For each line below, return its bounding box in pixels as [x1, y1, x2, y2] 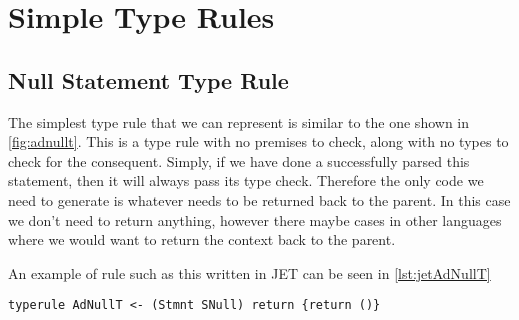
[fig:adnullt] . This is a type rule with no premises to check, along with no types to [8, 131, 509, 152]
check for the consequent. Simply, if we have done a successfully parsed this [8, 150, 470, 171]
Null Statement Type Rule [8, 64, 289, 95]
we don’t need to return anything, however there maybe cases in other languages [8, 209, 502, 230]
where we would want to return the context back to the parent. [8, 229, 396, 250]
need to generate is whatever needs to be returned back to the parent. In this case [8, 189, 511, 210]
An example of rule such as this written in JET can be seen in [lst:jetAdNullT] [8, 262, 491, 283]
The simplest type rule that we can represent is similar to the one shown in [8, 111, 470, 132]
